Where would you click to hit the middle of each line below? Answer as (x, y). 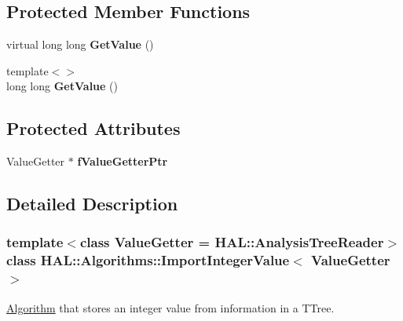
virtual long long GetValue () (80, 44)
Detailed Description (92, 204)
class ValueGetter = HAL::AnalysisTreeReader (232, 242)
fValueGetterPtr (123, 161)
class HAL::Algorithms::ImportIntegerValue (148, 260)
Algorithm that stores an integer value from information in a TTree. (170, 307)
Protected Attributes (93, 128)
